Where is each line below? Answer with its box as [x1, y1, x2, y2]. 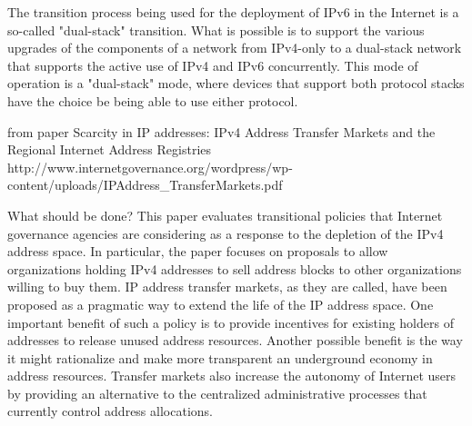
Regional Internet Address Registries [7, 140, 212, 159]
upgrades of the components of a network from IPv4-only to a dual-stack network [7, 38, 462, 57]
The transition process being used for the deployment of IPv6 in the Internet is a [7, 3, 459, 21]
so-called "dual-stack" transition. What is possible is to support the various [7, 20, 425, 39]
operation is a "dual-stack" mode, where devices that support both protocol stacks [7, 74, 465, 93]
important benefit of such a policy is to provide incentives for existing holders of [7, 312, 454, 332]
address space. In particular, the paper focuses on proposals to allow [7, 242, 388, 261]
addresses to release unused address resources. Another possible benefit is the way [7, 331, 463, 350]
